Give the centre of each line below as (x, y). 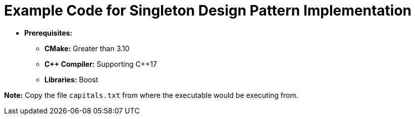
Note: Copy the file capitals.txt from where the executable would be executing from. (151, 95)
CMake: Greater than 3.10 (87, 48)
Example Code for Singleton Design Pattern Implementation (208, 11)
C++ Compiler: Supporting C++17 (101, 64)
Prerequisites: (48, 33)
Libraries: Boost (71, 79)
